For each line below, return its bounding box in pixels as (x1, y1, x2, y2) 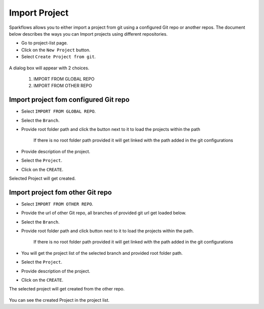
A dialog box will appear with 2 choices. (9, 65, 89, 71)
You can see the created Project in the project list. (9, 297, 110, 303)
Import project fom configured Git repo (9, 96, 130, 104)
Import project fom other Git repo (9, 188, 112, 196)
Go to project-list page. (21, 40, 68, 46)
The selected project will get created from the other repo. (9, 286, 125, 292)
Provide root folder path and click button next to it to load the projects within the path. (21, 228, 194, 234)
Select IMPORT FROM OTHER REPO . (21, 201, 93, 207)
